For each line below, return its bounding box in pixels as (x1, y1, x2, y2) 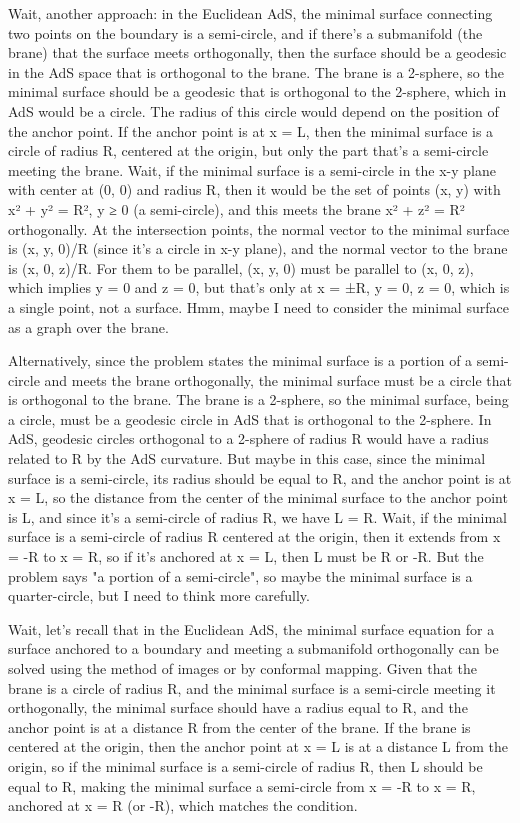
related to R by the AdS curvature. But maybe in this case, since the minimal (8, 448, 486, 469)
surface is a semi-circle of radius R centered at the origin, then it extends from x (8, 526, 501, 547)
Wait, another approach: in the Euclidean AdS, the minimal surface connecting (8, 3, 493, 23)
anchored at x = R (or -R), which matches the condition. (8, 795, 358, 816)
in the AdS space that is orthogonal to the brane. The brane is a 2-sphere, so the (8, 61, 504, 82)
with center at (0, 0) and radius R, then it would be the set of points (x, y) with (8, 179, 501, 200)
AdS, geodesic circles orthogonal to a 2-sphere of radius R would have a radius (8, 428, 489, 449)
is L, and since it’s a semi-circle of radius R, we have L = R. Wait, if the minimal (8, 506, 507, 527)
